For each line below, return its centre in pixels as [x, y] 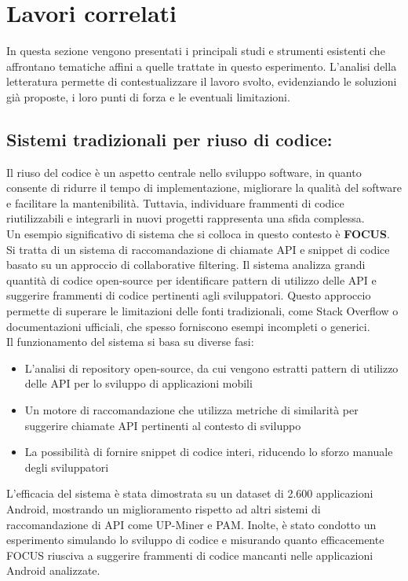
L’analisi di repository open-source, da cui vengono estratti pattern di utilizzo [211, 368]
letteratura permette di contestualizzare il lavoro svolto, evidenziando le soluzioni [202, 81]
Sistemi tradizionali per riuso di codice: [169, 139]
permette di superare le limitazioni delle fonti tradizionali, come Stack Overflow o [202, 311]
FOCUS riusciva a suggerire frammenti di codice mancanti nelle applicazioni [190, 555]
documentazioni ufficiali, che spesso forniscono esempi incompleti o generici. [188, 326]
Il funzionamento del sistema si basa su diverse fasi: [130, 342]
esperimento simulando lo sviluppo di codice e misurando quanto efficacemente [195, 540]
